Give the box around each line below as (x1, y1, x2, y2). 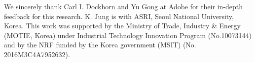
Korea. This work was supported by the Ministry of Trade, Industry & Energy (4, 21, 241, 31)
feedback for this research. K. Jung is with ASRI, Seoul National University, (4, 11, 234, 21)
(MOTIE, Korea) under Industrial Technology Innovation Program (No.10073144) (4, 30, 252, 40)
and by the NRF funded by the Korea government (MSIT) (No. (4, 40, 196, 50)
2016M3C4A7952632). (4, 49, 70, 59)
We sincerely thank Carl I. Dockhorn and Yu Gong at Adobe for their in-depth (4, 1, 243, 11)
